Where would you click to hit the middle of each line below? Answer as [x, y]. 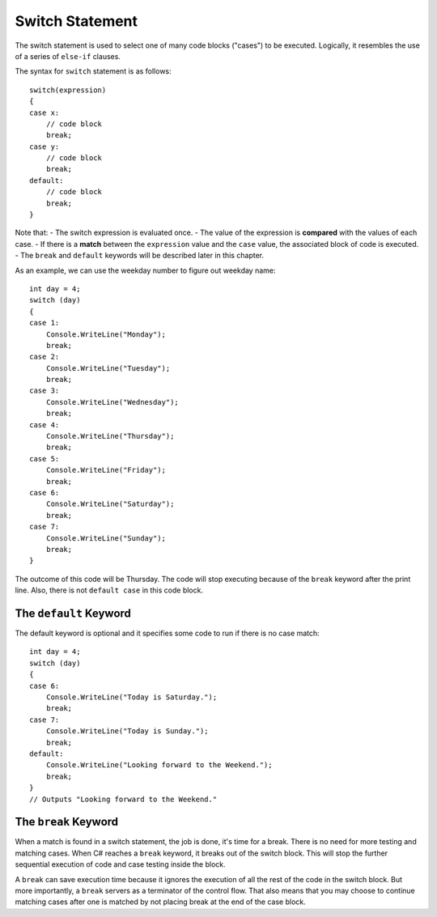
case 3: [45, 391]
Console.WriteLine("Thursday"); [110, 436]
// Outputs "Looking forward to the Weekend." [123, 799]
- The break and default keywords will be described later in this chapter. [140, 256]
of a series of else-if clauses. [68, 56]
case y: [45, 146]
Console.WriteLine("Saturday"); [110, 504]
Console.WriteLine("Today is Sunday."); [127, 731]
